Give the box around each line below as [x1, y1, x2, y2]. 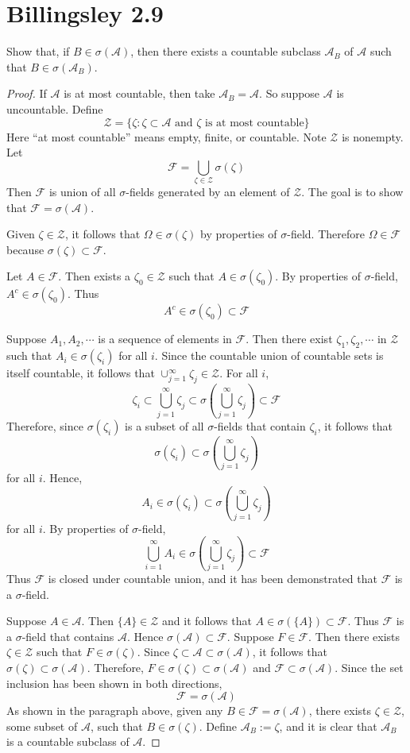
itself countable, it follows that [6, 365, 155, 381]
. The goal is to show [301, 183, 404, 200]
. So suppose [259, 85, 320, 102]
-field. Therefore [287, 226, 365, 242]
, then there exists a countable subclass [130, 43, 321, 60]
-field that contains [21, 627, 114, 644]
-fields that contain [214, 417, 306, 434]
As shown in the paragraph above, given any [6, 702, 223, 719]
